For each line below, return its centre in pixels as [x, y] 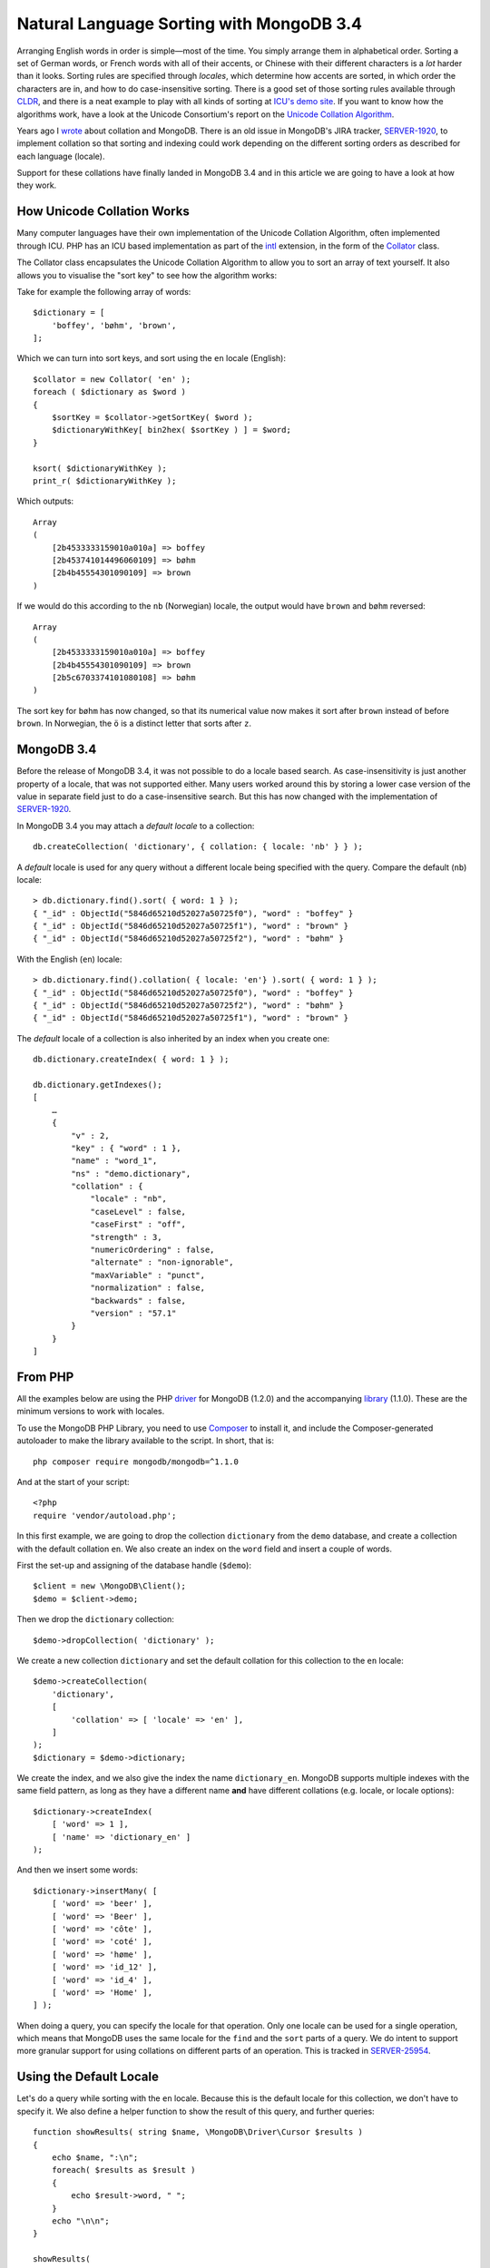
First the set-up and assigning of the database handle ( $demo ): [134, 1565]
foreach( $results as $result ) [123, 2170]
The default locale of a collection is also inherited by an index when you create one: [173, 1038]
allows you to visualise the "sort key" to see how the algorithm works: [147, 275]
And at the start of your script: [73, 1482]
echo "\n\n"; [80, 2221]
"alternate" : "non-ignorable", [162, 1262]
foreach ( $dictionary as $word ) [109, 392]
